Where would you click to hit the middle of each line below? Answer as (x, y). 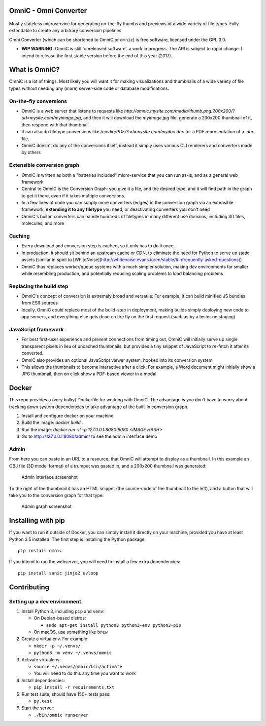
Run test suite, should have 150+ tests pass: (66, 694)
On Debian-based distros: (60, 618)
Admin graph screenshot (47, 506)
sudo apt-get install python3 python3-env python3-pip (114, 625)
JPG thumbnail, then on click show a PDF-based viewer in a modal (89, 374)
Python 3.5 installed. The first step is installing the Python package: (78, 539)
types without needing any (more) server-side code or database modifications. (89, 88)
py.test (43, 701)
